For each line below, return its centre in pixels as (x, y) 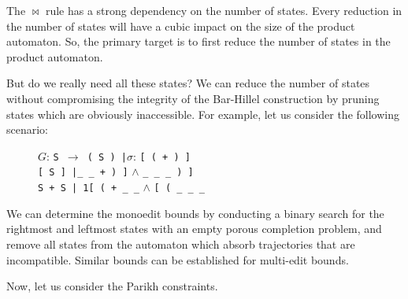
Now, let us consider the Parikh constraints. (112, 286)
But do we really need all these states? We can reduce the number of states (188, 83)
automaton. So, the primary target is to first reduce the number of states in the (198, 41)
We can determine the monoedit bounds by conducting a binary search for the (195, 213)
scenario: (28, 129)
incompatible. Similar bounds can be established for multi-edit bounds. (178, 259)
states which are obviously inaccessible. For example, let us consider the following (203, 114)
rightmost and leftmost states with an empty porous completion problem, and (194, 229)
